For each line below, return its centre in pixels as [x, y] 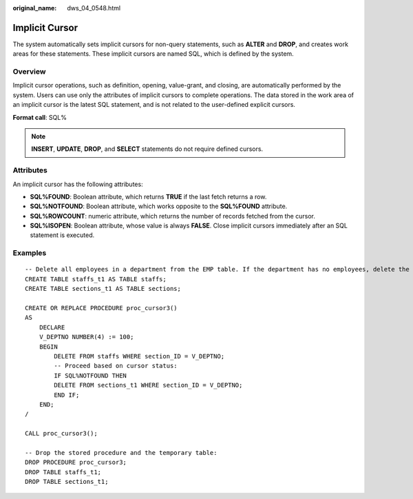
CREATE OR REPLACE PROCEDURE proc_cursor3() [102, 308]
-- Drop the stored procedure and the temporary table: [121, 452]
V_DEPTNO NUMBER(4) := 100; [86, 337]
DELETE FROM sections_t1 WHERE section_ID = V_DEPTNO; [148, 385]
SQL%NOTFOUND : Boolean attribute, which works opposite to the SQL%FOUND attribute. [159, 206]
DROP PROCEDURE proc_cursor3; [76, 462]
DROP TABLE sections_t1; [67, 482]
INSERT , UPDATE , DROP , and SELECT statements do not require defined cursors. [147, 149]
